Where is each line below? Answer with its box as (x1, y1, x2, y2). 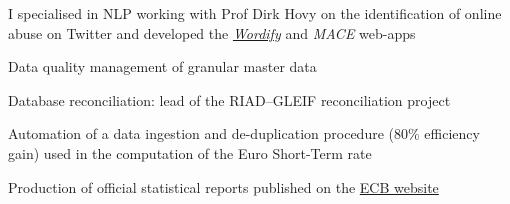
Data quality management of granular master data (8, 56, 317, 77)
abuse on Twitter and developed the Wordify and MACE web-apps (8, 22, 416, 43)
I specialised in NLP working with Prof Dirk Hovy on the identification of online (8, 3, 502, 23)
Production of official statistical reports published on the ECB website (8, 176, 439, 197)
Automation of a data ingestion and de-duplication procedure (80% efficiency (8, 123, 480, 144)
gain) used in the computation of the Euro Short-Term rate (8, 142, 372, 163)
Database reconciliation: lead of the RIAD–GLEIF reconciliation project (8, 89, 451, 110)
